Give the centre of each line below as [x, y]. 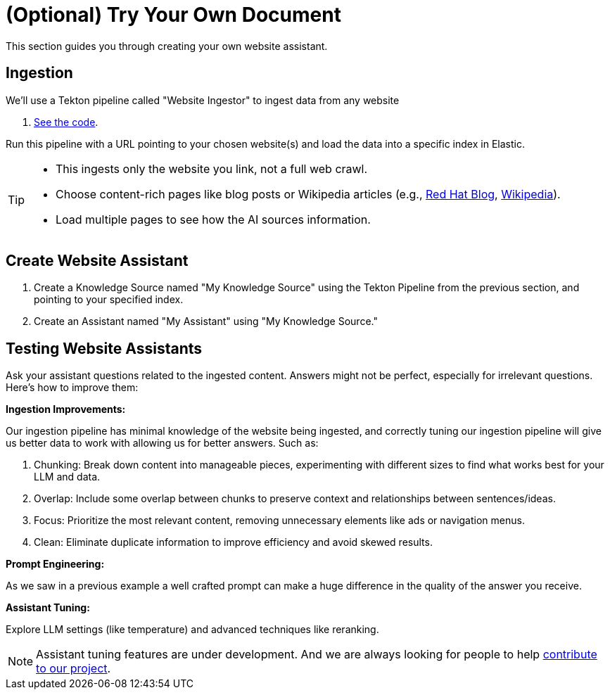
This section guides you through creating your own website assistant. [167, 46]
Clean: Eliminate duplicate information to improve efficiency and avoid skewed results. [233, 542]
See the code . [66, 122]
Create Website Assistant [97, 261]
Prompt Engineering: [55, 564]
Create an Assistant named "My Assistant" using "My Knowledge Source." [206, 321]
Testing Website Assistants [104, 348]
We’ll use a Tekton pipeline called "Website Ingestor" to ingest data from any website [203, 100]
